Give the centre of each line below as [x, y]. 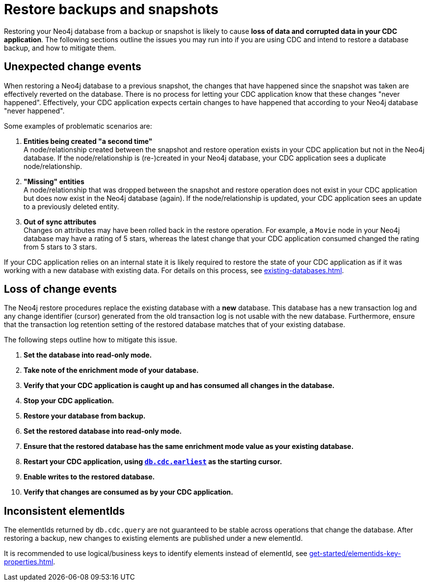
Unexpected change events [73, 67]
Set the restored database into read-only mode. [103, 431]
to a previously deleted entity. [71, 206]
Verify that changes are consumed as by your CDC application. [128, 492]
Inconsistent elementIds [65, 511]
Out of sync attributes [60, 222]
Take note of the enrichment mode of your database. [111, 370]
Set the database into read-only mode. [88, 355]
